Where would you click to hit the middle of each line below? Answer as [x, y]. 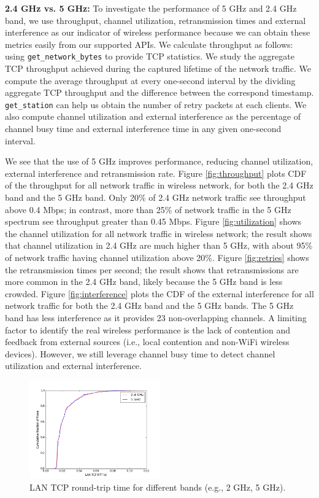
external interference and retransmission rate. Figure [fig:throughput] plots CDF [156, 173]
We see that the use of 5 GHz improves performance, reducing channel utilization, [159, 161]
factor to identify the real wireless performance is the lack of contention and [148, 329]
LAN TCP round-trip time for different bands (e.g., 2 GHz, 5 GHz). [158, 487]
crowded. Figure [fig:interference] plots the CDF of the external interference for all [159, 293]
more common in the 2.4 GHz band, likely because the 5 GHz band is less [144, 282]
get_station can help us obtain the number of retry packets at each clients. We [156, 104]
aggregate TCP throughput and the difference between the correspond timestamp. [159, 92]
